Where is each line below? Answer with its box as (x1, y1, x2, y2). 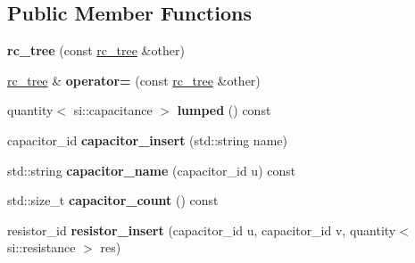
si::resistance (7, 238, 76, 257)
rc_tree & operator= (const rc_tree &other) (7, 70, 261, 89)
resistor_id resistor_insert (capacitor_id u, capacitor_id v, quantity (7, 220, 396, 239)
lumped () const (177, 101, 271, 119)
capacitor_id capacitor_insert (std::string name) (7, 130, 287, 149)
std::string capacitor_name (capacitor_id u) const (7, 160, 296, 179)
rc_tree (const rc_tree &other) (7, 41, 185, 60)
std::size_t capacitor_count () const (7, 191, 219, 210)
